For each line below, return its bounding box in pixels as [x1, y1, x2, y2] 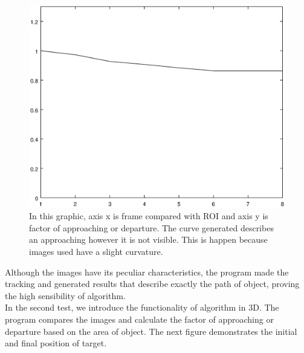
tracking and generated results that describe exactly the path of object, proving [5, 277, 300, 290]
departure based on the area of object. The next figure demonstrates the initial [5, 325, 297, 337]
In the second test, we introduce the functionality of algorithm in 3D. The [5, 301, 279, 314]
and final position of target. [5, 337, 107, 349]
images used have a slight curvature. [29, 245, 163, 257]
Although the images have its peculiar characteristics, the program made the [5, 265, 289, 278]
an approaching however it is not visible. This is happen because [29, 233, 268, 246]
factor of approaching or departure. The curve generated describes [29, 221, 274, 234]
